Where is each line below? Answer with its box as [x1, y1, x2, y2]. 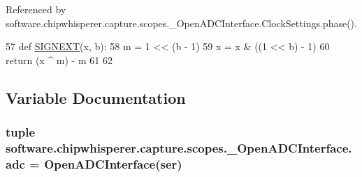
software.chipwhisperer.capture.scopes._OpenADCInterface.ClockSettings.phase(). [6, 15, 357, 30]
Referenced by [6, 2, 66, 16]
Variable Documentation [6, 86, 186, 108]
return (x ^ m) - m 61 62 [6, 52, 113, 67]
